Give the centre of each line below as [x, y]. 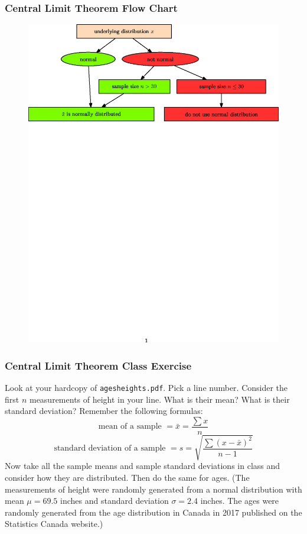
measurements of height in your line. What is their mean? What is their [159, 399]
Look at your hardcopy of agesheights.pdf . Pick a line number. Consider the [146, 388]
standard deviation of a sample [110, 449]
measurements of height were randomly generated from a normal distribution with [153, 489]
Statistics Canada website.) [54, 524]
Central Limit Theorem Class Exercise [98, 365]
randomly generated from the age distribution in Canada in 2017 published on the [153, 512]
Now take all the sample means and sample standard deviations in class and [143, 466]
